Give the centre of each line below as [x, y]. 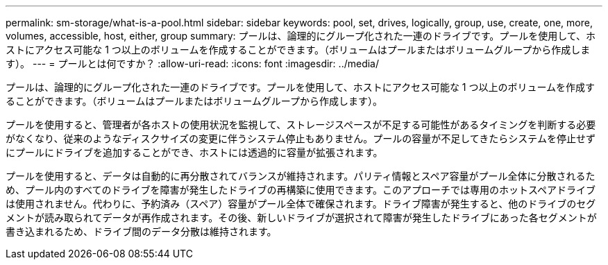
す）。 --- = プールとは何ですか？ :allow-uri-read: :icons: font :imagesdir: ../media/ [193, 63]
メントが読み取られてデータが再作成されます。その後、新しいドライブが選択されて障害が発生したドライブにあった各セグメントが [301, 217]
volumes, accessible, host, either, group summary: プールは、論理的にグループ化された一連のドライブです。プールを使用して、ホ [301, 36]
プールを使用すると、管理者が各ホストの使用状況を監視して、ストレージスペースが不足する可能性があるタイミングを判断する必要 [301, 125]
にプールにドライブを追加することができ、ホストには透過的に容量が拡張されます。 [194, 152]
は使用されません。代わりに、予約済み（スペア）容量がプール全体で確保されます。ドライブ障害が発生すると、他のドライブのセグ [301, 204]
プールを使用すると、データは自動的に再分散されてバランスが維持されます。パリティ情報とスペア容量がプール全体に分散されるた [301, 176]
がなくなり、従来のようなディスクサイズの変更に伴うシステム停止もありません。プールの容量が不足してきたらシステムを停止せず [301, 138]
